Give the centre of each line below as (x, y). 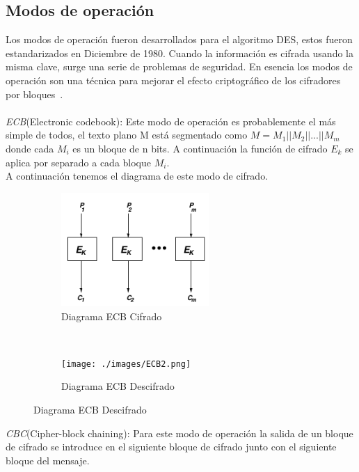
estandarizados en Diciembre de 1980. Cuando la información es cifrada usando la (179, 53)
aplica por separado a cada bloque (79, 162)
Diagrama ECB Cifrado (112, 316)
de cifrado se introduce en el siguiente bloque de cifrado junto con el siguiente (171, 447)
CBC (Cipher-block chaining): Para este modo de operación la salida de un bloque (179, 433)
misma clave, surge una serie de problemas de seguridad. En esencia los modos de (179, 66)
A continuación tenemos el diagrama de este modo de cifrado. (137, 176)
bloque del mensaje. (48, 460)
